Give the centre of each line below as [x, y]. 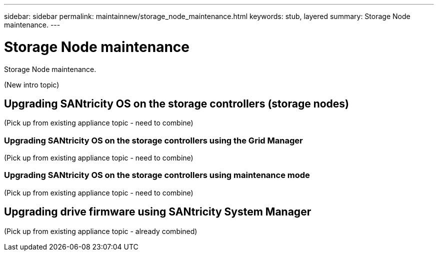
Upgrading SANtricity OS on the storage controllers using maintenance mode [157, 175]
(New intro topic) [32, 84]
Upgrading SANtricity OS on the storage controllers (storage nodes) [177, 103]
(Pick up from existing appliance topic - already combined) [101, 231]
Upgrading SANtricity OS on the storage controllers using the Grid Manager [153, 140]
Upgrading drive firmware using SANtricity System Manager [158, 212]
